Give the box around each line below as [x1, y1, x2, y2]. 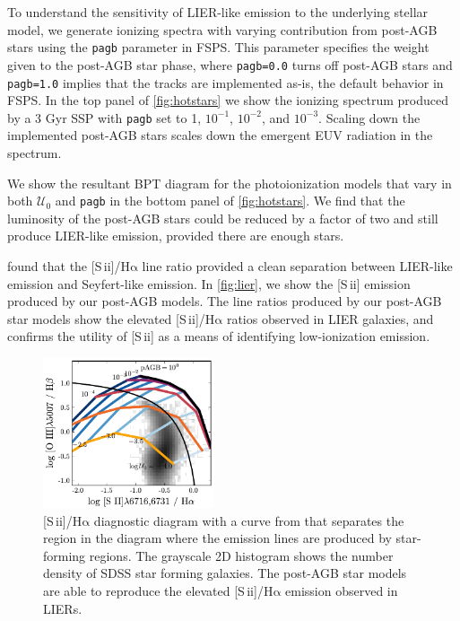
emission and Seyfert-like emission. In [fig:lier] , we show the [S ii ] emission [7, 274, 411, 293]
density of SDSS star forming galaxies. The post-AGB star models [43, 564, 407, 582]
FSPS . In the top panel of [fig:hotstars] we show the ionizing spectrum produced [7, 91, 449, 109]
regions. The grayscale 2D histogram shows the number [89, 546, 394, 564]
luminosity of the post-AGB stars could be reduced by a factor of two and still [7, 208, 438, 227]
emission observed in [285, 581, 398, 599]
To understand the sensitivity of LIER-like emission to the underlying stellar [7, 3, 429, 21]
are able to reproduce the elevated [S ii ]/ [43, 581, 264, 599]
